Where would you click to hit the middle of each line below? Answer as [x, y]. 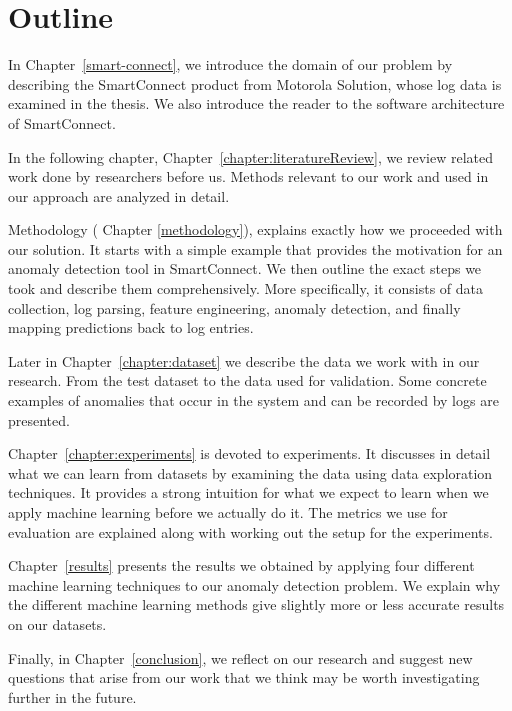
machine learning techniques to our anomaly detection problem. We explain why [254, 584]
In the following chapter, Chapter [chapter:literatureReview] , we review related [251, 156]
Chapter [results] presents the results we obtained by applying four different [241, 565]
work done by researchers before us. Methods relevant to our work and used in [248, 176]
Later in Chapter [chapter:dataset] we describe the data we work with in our [244, 360]
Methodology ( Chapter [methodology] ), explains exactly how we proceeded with [255, 229]
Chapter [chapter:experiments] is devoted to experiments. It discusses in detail [249, 453]
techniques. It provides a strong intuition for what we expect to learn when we [248, 492]
